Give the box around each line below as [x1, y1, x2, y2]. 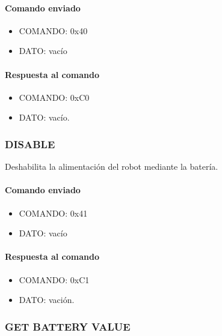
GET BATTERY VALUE [5, 319, 131, 334]
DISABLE [5, 136, 55, 151]
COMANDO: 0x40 [19, 24, 88, 37]
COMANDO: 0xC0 [19, 91, 90, 103]
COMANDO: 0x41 [19, 206, 88, 219]
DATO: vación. [19, 293, 75, 306]
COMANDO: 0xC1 [19, 273, 90, 286]
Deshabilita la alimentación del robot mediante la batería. [5, 160, 218, 173]
